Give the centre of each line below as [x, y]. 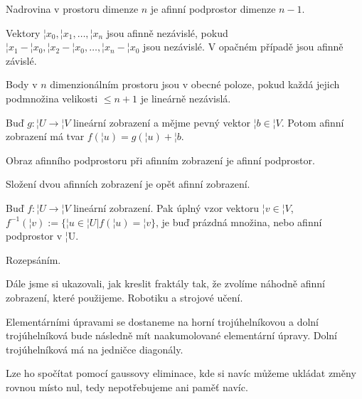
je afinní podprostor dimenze [213, 9]
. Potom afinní [313, 122]
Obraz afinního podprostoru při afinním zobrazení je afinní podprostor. [160, 160]
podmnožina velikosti [52, 98]
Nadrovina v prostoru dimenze [72, 9]
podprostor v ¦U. [42, 236]
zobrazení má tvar [45, 136]
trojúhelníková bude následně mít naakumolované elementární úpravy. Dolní [171, 335]
